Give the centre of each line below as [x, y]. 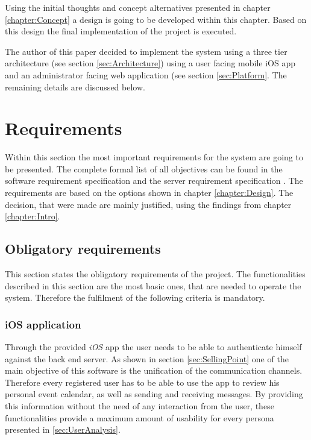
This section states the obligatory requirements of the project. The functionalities [155, 274]
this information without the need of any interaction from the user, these [140, 406]
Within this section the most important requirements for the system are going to [154, 157]
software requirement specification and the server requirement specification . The [154, 181]
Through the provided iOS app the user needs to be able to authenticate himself [153, 347]
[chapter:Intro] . [33, 216]
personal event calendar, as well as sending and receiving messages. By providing [154, 394]
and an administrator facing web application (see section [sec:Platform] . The [146, 74]
